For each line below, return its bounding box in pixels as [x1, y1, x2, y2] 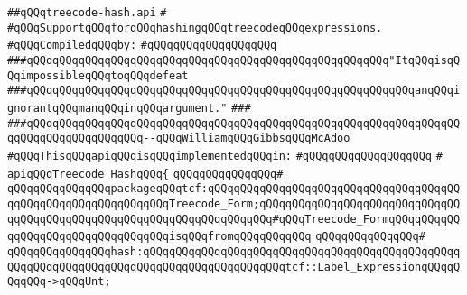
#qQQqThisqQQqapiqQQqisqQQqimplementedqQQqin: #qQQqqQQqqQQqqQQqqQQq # [7, 149, 443, 162]
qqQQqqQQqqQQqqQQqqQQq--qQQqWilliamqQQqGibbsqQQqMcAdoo [7, 132, 350, 145]
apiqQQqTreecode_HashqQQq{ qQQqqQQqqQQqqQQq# [7, 167, 284, 180]
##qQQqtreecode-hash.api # [7, 6, 167, 19]
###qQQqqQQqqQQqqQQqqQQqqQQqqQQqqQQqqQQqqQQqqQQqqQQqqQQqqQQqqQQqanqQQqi [7, 84, 461, 97]
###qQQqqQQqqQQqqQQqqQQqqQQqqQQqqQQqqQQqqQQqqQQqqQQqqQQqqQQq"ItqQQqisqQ [7, 53, 461, 67]
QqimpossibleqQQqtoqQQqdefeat [7, 69, 189, 82]
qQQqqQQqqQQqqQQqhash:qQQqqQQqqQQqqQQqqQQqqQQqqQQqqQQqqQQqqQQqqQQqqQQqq [7, 244, 461, 258]
